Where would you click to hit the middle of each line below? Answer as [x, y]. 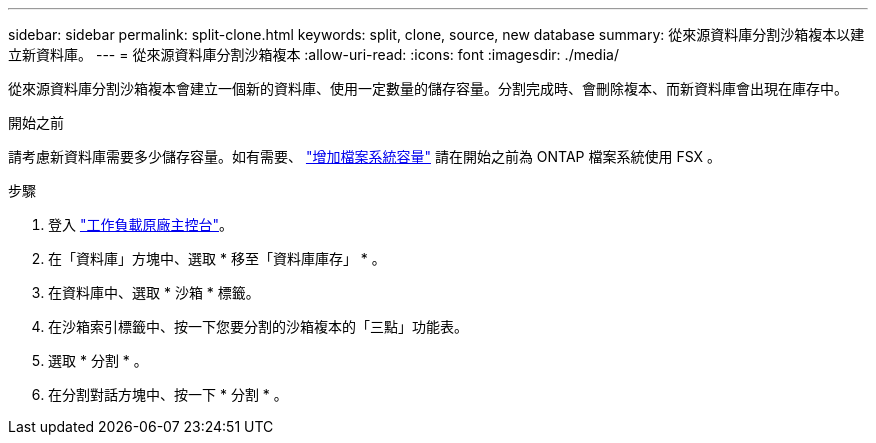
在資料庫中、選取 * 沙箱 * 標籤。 [154, 292]
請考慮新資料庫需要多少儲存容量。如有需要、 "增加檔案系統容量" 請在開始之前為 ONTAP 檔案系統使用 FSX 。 [365, 156]
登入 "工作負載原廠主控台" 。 [140, 224]
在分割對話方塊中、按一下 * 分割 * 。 [168, 394]
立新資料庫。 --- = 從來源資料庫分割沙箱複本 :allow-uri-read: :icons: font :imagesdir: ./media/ [313, 54]
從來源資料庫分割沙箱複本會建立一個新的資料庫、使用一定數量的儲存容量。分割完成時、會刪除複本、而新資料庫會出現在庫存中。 [428, 88]
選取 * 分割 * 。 [98, 360]
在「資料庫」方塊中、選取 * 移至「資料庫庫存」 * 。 [217, 258]
